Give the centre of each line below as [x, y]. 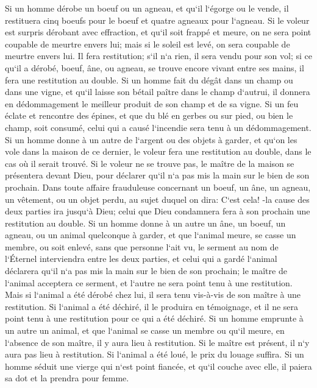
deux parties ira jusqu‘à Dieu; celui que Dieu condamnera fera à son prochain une [158, 211]
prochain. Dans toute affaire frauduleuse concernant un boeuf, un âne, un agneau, [158, 187]
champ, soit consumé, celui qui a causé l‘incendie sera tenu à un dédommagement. [158, 127]
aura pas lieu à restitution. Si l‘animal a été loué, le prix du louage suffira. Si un [155, 354]
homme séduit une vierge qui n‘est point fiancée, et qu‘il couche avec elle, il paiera [158, 366]
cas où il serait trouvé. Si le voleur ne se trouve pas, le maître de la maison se [150, 163]
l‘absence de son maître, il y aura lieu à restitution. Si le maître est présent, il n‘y [157, 342]
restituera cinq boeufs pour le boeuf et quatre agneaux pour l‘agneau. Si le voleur [157, 20]
